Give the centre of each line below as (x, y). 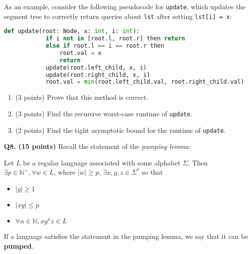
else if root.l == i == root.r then (105, 46)
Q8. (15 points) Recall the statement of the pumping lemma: (98, 146)
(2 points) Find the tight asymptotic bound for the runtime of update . (120, 130)
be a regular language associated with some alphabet (102, 162)
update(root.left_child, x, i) (96, 67)
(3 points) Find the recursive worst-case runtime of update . (104, 113)
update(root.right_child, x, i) (98, 75)
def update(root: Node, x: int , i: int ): (72, 31)
